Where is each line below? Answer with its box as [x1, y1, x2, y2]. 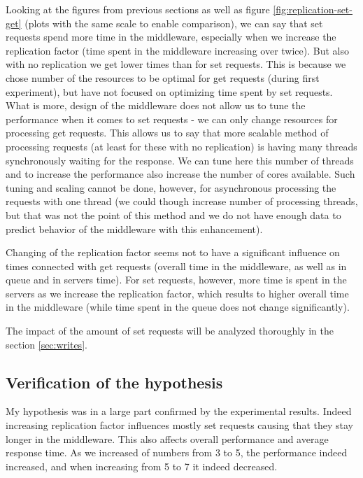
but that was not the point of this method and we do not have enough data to [6, 207, 341, 222]
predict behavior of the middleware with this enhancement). [6, 221, 263, 236]
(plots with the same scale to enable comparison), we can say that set [24, 15, 323, 30]
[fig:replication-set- [273, 2, 353, 16]
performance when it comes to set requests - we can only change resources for [6, 111, 338, 126]
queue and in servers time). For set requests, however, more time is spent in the [6, 272, 347, 287]
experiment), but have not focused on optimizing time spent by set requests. [6, 84, 333, 99]
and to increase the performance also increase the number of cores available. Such [6, 167, 355, 181]
